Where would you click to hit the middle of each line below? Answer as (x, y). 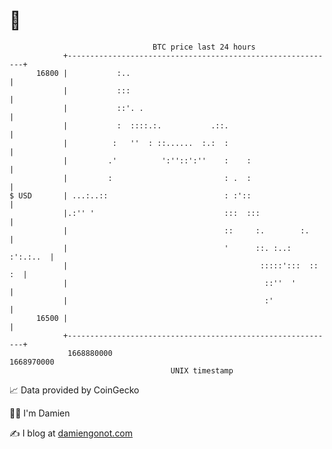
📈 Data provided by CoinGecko (74, 390)
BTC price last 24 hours (204, 47)
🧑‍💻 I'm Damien (40, 413)
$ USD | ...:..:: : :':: (130, 195)
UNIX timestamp (202, 370)
